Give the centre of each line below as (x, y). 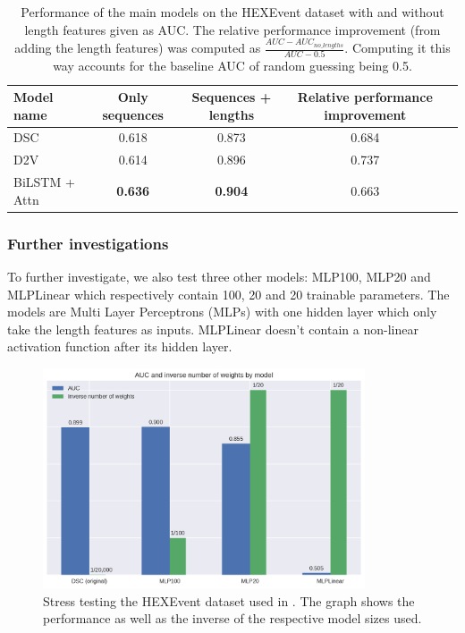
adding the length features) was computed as (138, 48)
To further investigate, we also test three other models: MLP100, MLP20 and (219, 277)
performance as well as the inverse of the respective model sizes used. (232, 618)
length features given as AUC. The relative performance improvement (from (232, 29)
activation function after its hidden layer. (120, 346)
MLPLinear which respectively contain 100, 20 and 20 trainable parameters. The (228, 294)
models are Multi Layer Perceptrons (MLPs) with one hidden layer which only (222, 312)
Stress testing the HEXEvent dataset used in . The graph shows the (229, 600)
